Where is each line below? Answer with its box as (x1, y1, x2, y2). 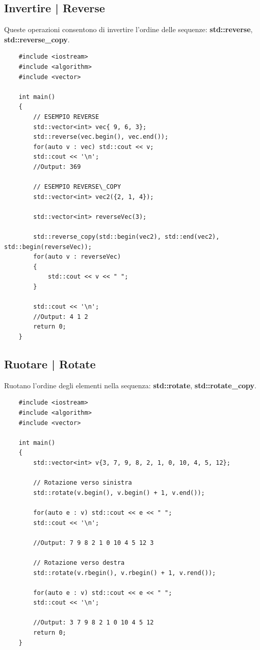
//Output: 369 (33, 163, 81, 170)
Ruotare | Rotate (4, 356, 96, 371)
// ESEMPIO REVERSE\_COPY (33, 183, 121, 191)
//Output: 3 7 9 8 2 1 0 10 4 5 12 (33, 619, 154, 627)
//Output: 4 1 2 (33, 313, 88, 320)
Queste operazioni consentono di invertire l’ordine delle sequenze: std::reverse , (4, 24, 253, 35)
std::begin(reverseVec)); (4, 243, 92, 251)
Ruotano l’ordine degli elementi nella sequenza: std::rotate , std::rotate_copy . (4, 380, 257, 390)
